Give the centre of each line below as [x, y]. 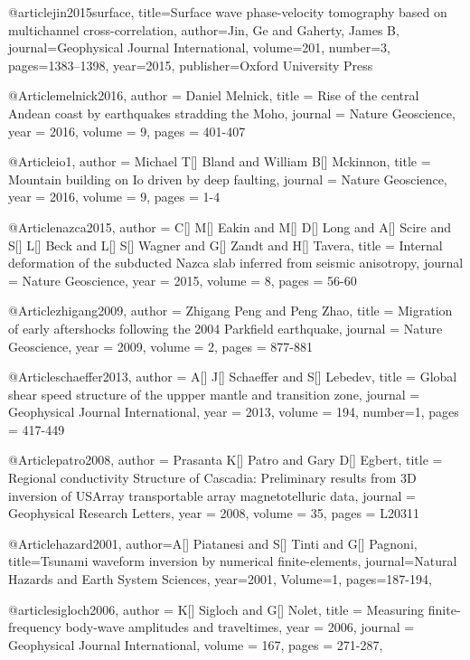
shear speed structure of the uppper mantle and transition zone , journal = [214, 394]
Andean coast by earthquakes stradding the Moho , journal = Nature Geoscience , [232, 113]
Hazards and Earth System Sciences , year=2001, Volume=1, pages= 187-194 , [220, 579]
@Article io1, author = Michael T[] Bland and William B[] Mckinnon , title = [220, 161]
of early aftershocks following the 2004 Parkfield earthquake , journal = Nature [226, 328]
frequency [35, 627]
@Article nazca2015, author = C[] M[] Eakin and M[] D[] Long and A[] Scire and [230, 226]
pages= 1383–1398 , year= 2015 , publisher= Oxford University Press [191, 65]
